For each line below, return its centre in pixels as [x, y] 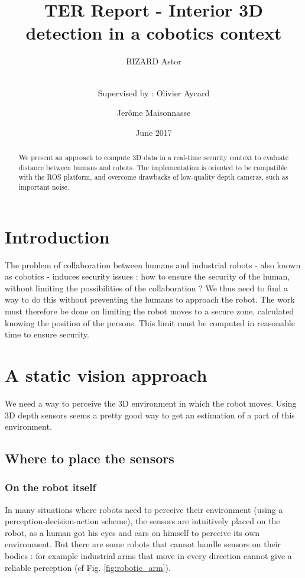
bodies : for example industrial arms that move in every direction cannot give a [148, 556]
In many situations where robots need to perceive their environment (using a [144, 509]
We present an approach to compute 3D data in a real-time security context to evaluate [153, 158]
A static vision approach [106, 374]
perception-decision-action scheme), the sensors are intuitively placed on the [142, 521]
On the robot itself [51, 487]
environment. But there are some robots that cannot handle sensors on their [143, 544]
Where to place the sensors [90, 458]
